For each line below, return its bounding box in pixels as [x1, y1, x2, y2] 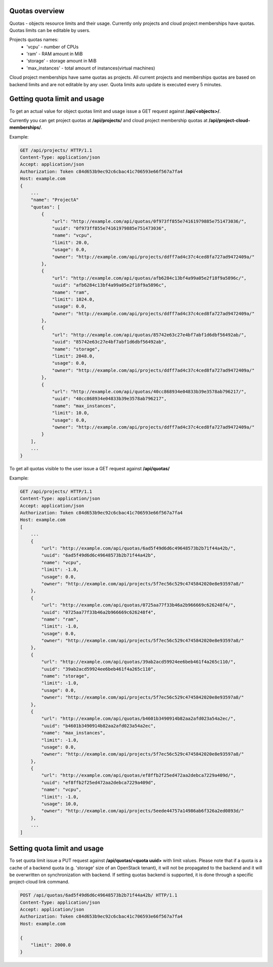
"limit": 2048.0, [52, 353, 95, 359]
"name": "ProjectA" [30, 197, 79, 203]
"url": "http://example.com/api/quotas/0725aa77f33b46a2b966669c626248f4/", [41, 602, 236, 608]
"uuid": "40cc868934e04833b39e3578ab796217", [52, 396, 167, 402]
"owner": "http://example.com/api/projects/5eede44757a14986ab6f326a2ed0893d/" [41, 808, 244, 814]
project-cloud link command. [9, 879, 70, 885]
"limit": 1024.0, [52, 296, 95, 302]
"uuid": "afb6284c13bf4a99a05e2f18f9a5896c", [52, 282, 167, 288]
